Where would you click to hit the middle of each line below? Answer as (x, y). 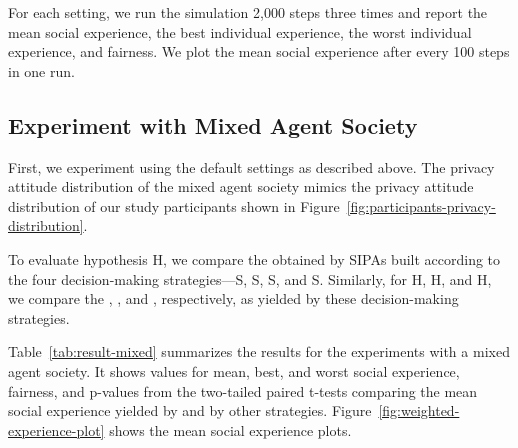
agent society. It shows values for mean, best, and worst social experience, (234, 370)
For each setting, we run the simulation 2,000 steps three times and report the (248, 12)
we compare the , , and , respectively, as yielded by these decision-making (233, 298)
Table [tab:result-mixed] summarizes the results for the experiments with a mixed (259, 351)
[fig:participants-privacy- (421, 205)
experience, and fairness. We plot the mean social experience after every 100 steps (259, 51)
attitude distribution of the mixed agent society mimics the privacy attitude (241, 186)
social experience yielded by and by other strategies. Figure (190, 410)
